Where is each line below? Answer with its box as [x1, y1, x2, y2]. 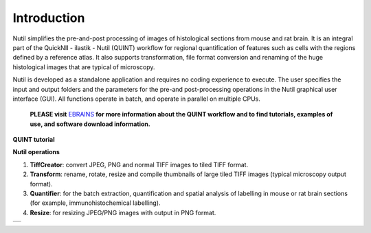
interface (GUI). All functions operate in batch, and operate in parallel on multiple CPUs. [12, 95, 261, 103]
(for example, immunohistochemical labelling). [30, 199, 161, 207]
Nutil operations [12, 148, 60, 156]
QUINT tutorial [12, 136, 55, 144]
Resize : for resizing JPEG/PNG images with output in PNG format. [30, 208, 216, 217]
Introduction [12, 10, 85, 25]
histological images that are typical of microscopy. [12, 62, 155, 71]
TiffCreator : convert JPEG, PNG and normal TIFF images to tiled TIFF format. [30, 160, 249, 169]
